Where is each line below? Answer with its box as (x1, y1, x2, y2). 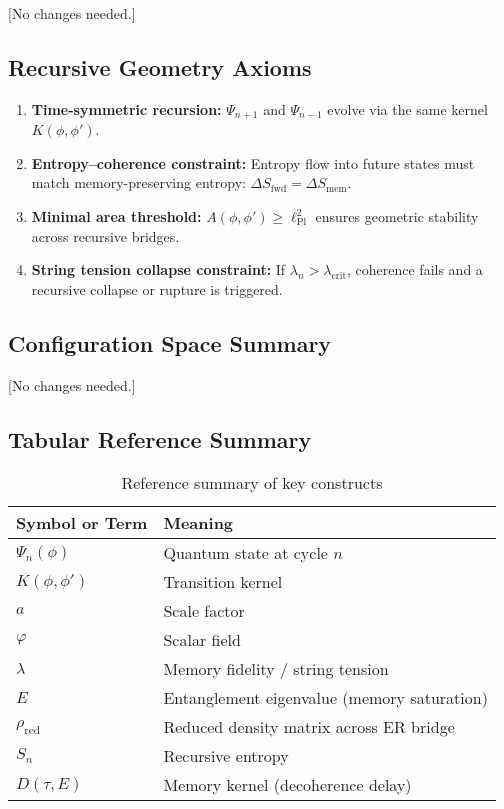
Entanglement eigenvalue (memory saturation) (163, 686, 488, 710)
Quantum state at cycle (163, 541, 328, 565)
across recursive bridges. (31, 225, 180, 246)
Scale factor (163, 599, 245, 623)
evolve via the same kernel (327, 98, 488, 119)
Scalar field (163, 628, 241, 652)
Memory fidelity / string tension (163, 657, 389, 681)
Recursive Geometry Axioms (8, 51, 312, 82)
